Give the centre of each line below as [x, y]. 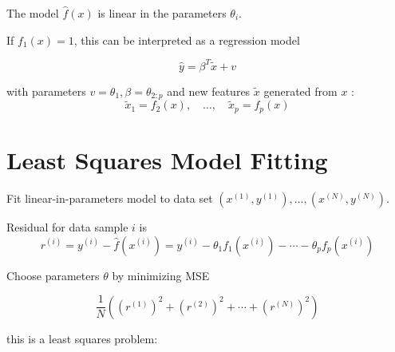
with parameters [46, 91]
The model [33, 13]
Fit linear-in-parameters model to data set [110, 198]
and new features [209, 91]
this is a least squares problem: [82, 338]
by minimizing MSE [161, 275]
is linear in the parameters [162, 13]
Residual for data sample [67, 226]
